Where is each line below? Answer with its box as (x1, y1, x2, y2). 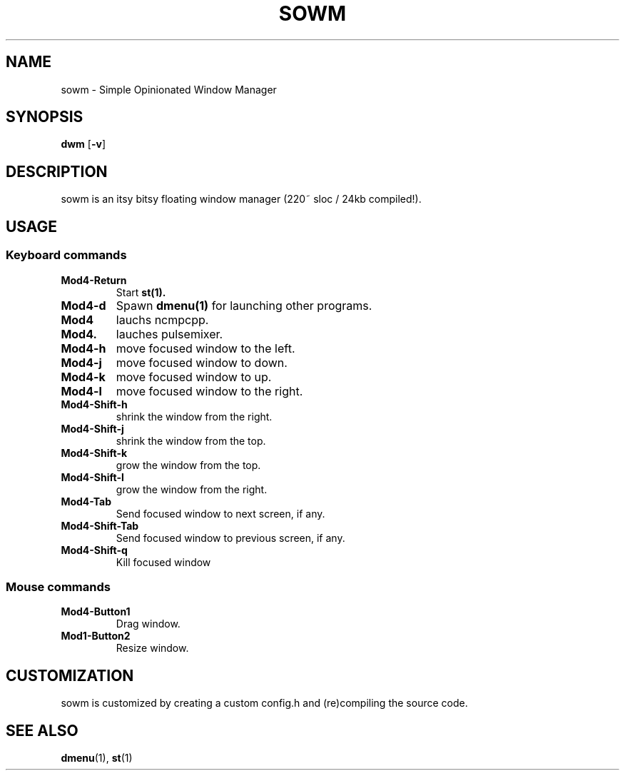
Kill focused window (116, 555, 211, 568)
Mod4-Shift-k (61, 446, 128, 459)
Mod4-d (61, 298, 106, 313)
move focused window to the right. (116, 383, 303, 398)
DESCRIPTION (6, 162, 108, 181)
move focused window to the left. (116, 341, 295, 356)
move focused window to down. (116, 355, 288, 370)
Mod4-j (61, 355, 102, 370)
